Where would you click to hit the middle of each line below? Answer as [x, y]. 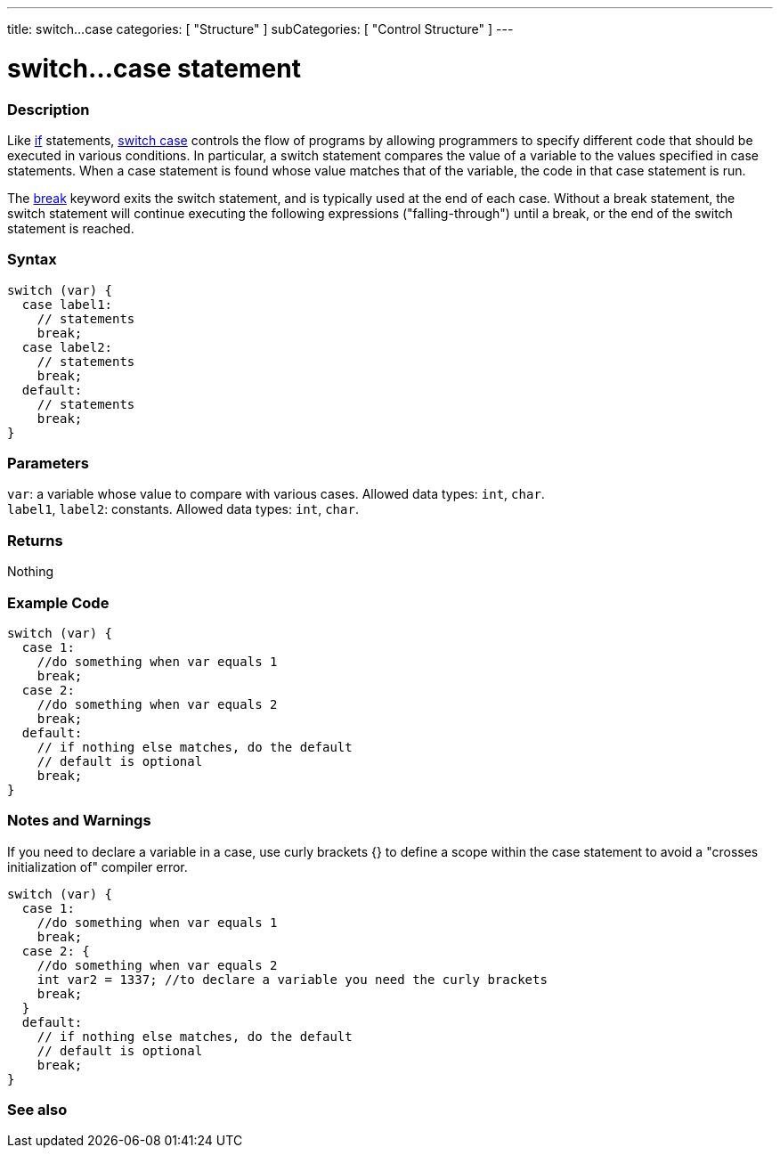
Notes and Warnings [79, 821]
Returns [35, 540]
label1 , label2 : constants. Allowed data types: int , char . [183, 509]
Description [49, 109]
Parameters [48, 463]
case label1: [67, 304]
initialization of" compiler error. [97, 866]
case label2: [67, 347]
